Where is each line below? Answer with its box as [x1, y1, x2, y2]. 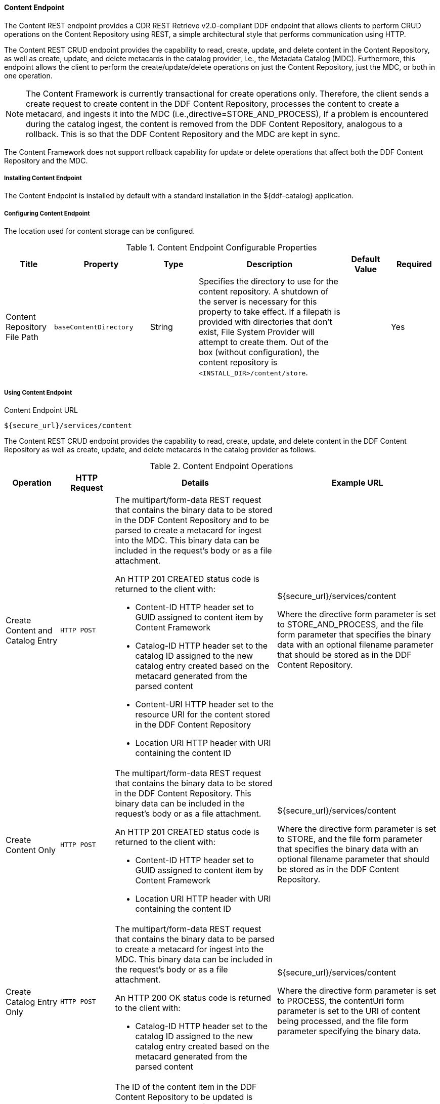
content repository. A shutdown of [198, 286, 329, 297]
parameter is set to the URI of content [277, 1005, 420, 1016]
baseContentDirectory [54, 323, 134, 331]
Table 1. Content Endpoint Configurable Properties [126, 242, 317, 253]
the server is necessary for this [198, 296, 317, 307]
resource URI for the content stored [135, 709, 270, 719]
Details [181, 477, 209, 488]
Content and [6, 625, 53, 635]
